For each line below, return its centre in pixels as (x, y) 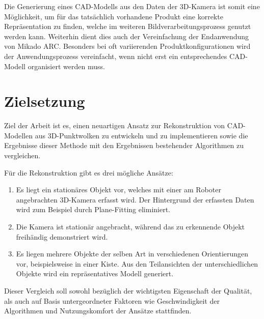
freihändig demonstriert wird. (62, 236)
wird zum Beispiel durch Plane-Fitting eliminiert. (93, 209)
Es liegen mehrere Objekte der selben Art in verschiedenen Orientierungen (132, 254)
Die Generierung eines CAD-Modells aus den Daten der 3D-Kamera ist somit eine (132, 6)
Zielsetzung (45, 101)
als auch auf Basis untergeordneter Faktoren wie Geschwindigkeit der (112, 300)
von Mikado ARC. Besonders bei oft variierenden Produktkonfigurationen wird (127, 46)
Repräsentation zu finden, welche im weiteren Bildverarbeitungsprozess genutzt (128, 26)
